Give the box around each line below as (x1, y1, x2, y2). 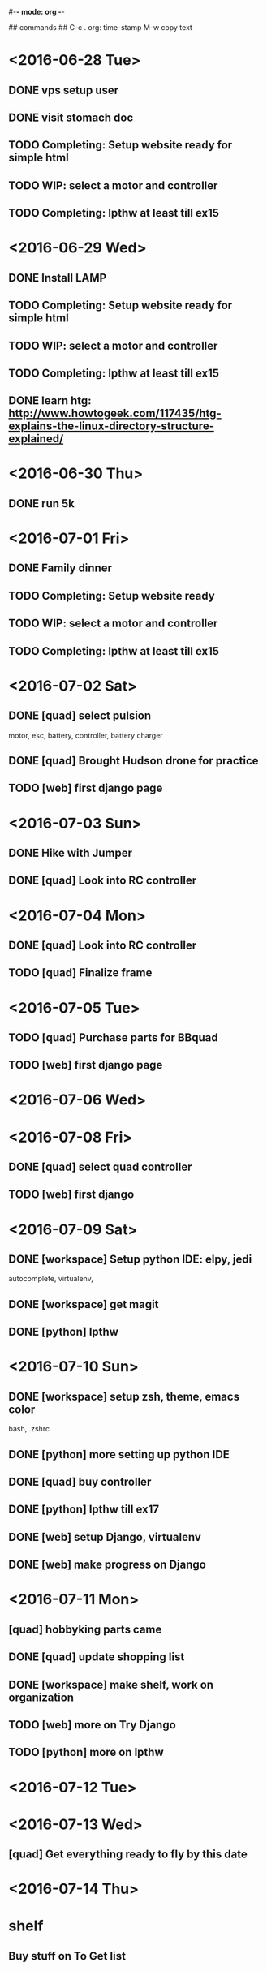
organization (8, 1690, 75, 1704)
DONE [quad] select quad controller (8, 1160, 192, 1174)
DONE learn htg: (8, 394, 92, 408)
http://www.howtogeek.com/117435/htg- (8, 407, 222, 420)
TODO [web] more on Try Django (8, 1718, 176, 1732)
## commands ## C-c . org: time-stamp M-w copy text (8, 23, 193, 32)
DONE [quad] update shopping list (8, 1650, 185, 1664)
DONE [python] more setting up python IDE (8, 1448, 230, 1461)
